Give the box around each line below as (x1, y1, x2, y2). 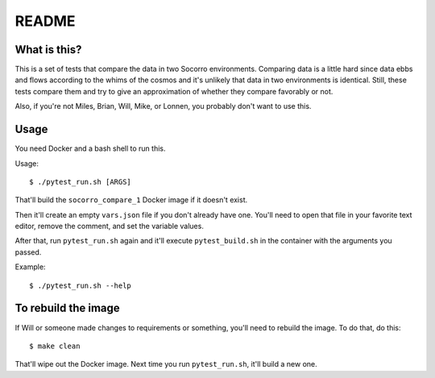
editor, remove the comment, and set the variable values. (14, 222, 205, 231)
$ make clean (29, 341, 81, 351)
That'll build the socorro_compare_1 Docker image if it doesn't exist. (14, 195, 248, 205)
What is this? (14, 43, 82, 56)
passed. (14, 247, 42, 257)
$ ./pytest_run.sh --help (29, 280, 132, 290)
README (14, 12, 76, 30)
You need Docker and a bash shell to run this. (14, 143, 166, 153)
